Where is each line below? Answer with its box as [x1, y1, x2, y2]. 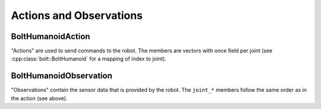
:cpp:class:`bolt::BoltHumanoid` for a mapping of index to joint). [11, 55, 166, 62]
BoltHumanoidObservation [11, 71, 112, 81]
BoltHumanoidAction [11, 31, 90, 41]
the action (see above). [11, 95, 68, 102]
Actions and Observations [11, 9, 143, 22]
